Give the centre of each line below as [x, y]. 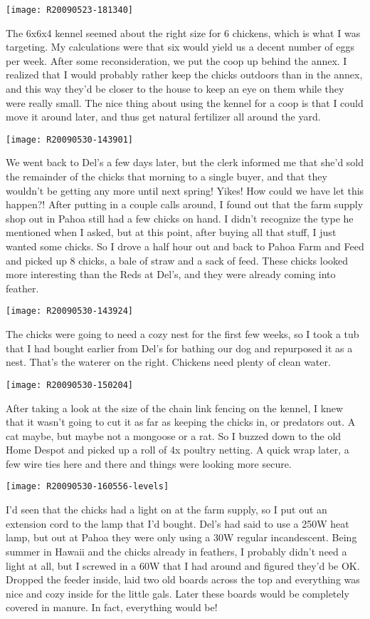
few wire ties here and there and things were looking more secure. [149, 463]
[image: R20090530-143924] [69, 311]
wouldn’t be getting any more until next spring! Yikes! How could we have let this [185, 190]
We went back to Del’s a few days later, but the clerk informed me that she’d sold [185, 162]
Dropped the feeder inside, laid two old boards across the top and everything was [183, 579]
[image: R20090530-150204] [69, 385]
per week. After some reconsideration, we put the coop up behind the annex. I [176, 60]
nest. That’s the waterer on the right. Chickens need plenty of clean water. [168, 362]
